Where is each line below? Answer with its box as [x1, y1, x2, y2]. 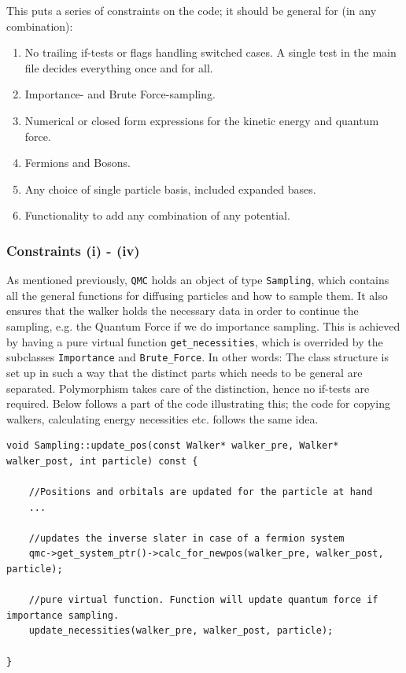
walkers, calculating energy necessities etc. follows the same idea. [6, 410, 319, 427]
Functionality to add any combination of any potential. [24, 207, 290, 224]
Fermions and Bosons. [24, 154, 131, 171]
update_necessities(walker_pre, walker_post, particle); [28, 625, 334, 637]
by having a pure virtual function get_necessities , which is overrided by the [6, 333, 383, 349]
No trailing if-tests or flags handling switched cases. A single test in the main [24, 44, 397, 61]
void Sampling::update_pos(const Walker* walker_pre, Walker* [6, 440, 339, 452]
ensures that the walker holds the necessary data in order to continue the [6, 302, 359, 319]
